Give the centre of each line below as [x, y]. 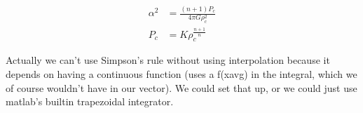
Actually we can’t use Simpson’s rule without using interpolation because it [168, 60]
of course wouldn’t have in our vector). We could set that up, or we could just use [181, 87]
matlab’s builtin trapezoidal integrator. [90, 101]
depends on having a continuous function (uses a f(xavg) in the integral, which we [181, 73]
